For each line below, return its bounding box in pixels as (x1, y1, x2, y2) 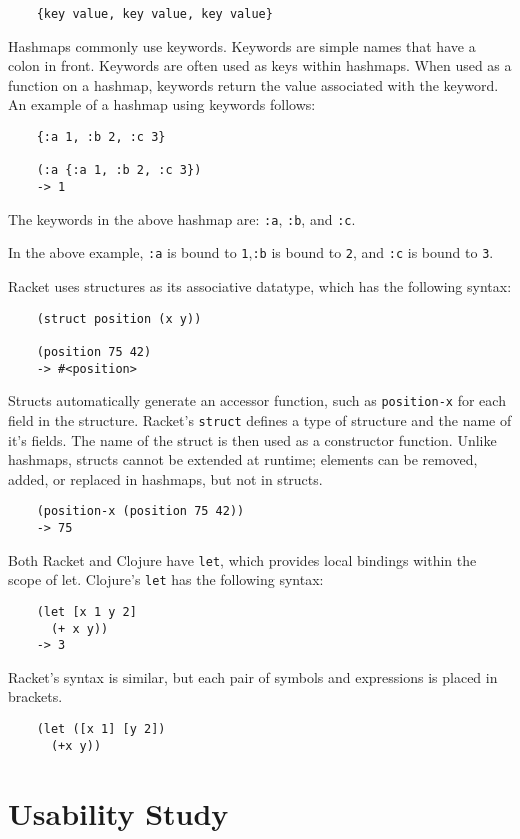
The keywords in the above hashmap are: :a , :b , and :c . (8, 208, 356, 229)
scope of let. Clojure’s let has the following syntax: (8, 569, 324, 590)
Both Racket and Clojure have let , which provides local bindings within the (8, 549, 477, 570)
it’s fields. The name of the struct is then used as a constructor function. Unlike (8, 429, 497, 450)
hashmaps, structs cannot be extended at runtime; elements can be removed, (8, 449, 478, 470)
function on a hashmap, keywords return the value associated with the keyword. (8, 74, 499, 95)
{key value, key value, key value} (36, 7, 273, 21)
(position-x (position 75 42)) (36, 504, 245, 519)
